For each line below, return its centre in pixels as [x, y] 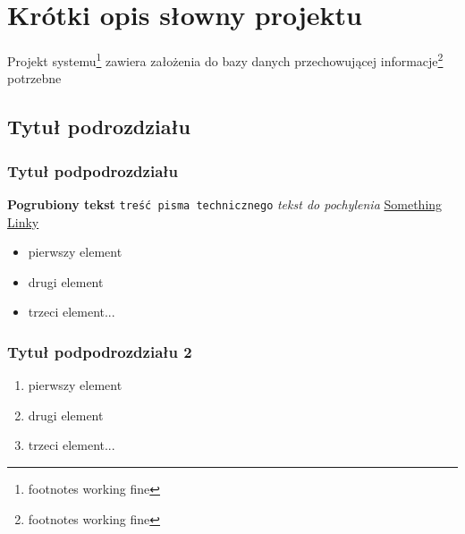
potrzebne [34, 78]
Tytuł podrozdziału [99, 127]
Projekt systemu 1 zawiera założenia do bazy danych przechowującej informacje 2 [225, 59]
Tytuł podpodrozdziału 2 [100, 351]
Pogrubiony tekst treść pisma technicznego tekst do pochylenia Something [225, 203]
